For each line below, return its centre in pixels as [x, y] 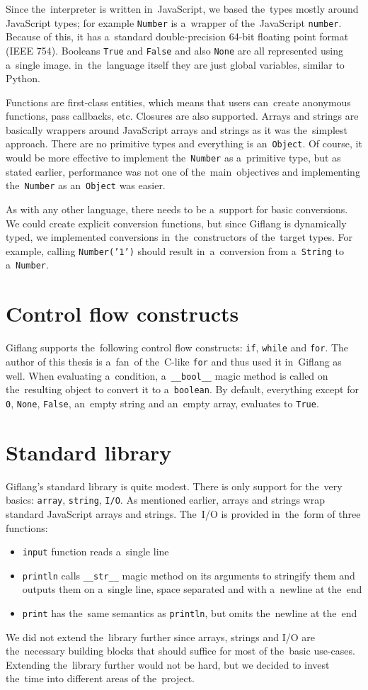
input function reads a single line [96, 552]
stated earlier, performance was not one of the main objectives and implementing [183, 171]
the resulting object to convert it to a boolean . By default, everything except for [182, 389]
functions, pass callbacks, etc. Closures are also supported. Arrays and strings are [182, 116]
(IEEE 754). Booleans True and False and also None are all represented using [174, 50]
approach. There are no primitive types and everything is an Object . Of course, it [184, 143]
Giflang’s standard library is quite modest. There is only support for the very [174, 486]
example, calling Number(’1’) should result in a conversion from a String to [175, 250]
